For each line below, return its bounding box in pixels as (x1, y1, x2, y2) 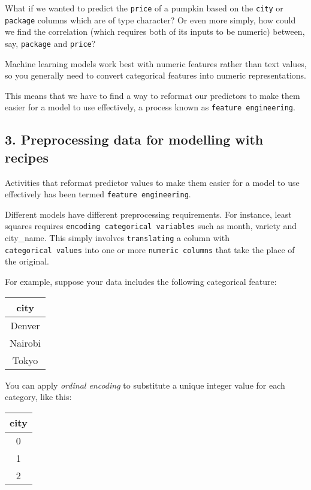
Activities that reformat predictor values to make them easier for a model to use (5, 176, 300, 188)
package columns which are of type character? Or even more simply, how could (5, 13, 296, 26)
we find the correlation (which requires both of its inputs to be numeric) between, (5, 25, 305, 38)
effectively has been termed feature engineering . (5, 188, 191, 200)
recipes (5, 148, 49, 166)
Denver (10, 318, 40, 332)
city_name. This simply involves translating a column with (5, 232, 230, 244)
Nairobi (10, 335, 41, 350)
